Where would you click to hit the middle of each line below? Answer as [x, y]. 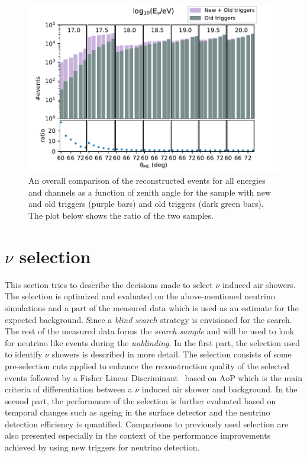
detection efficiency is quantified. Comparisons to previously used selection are [147, 424]
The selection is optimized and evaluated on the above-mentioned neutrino [140, 296]
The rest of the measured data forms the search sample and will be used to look [150, 331]
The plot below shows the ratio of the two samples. [121, 215]
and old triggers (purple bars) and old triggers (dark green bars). [146, 204]
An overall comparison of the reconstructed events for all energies [147, 180]
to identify [24, 354]
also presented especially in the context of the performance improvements [138, 435]
